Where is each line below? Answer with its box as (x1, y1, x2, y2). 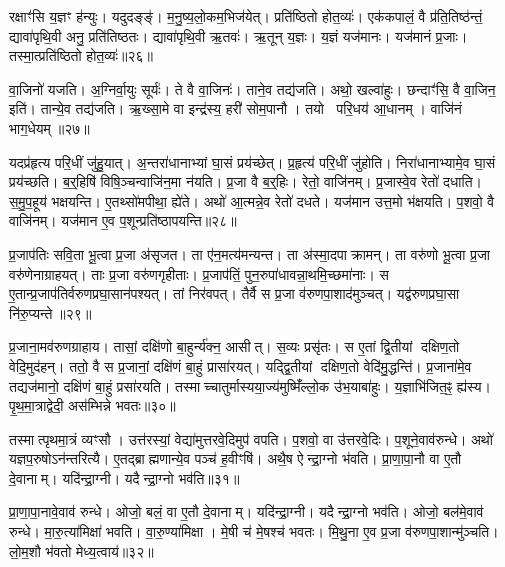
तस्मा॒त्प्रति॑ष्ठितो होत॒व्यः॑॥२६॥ (9, 45, 153, 66)
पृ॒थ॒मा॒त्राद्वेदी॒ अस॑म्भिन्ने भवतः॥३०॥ (9, 395, 176, 416)
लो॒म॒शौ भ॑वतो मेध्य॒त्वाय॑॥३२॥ (9, 540, 154, 561)
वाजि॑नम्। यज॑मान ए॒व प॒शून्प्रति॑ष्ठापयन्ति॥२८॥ (9, 210, 237, 231)
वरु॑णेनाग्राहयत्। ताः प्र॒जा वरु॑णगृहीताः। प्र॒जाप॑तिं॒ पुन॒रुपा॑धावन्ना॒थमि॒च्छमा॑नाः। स (9, 263, 389, 284)
